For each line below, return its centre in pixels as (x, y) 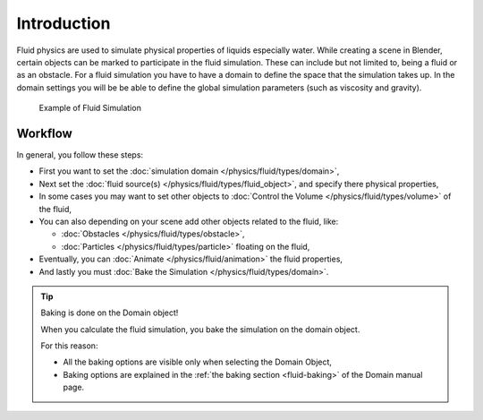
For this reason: (69, 346)
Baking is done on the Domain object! (110, 313)
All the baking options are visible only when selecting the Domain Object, (198, 362)
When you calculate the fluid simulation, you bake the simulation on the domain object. (200, 329)
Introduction (64, 23)
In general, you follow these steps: (80, 155)
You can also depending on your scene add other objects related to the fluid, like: (189, 221)
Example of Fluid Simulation (90, 108)
